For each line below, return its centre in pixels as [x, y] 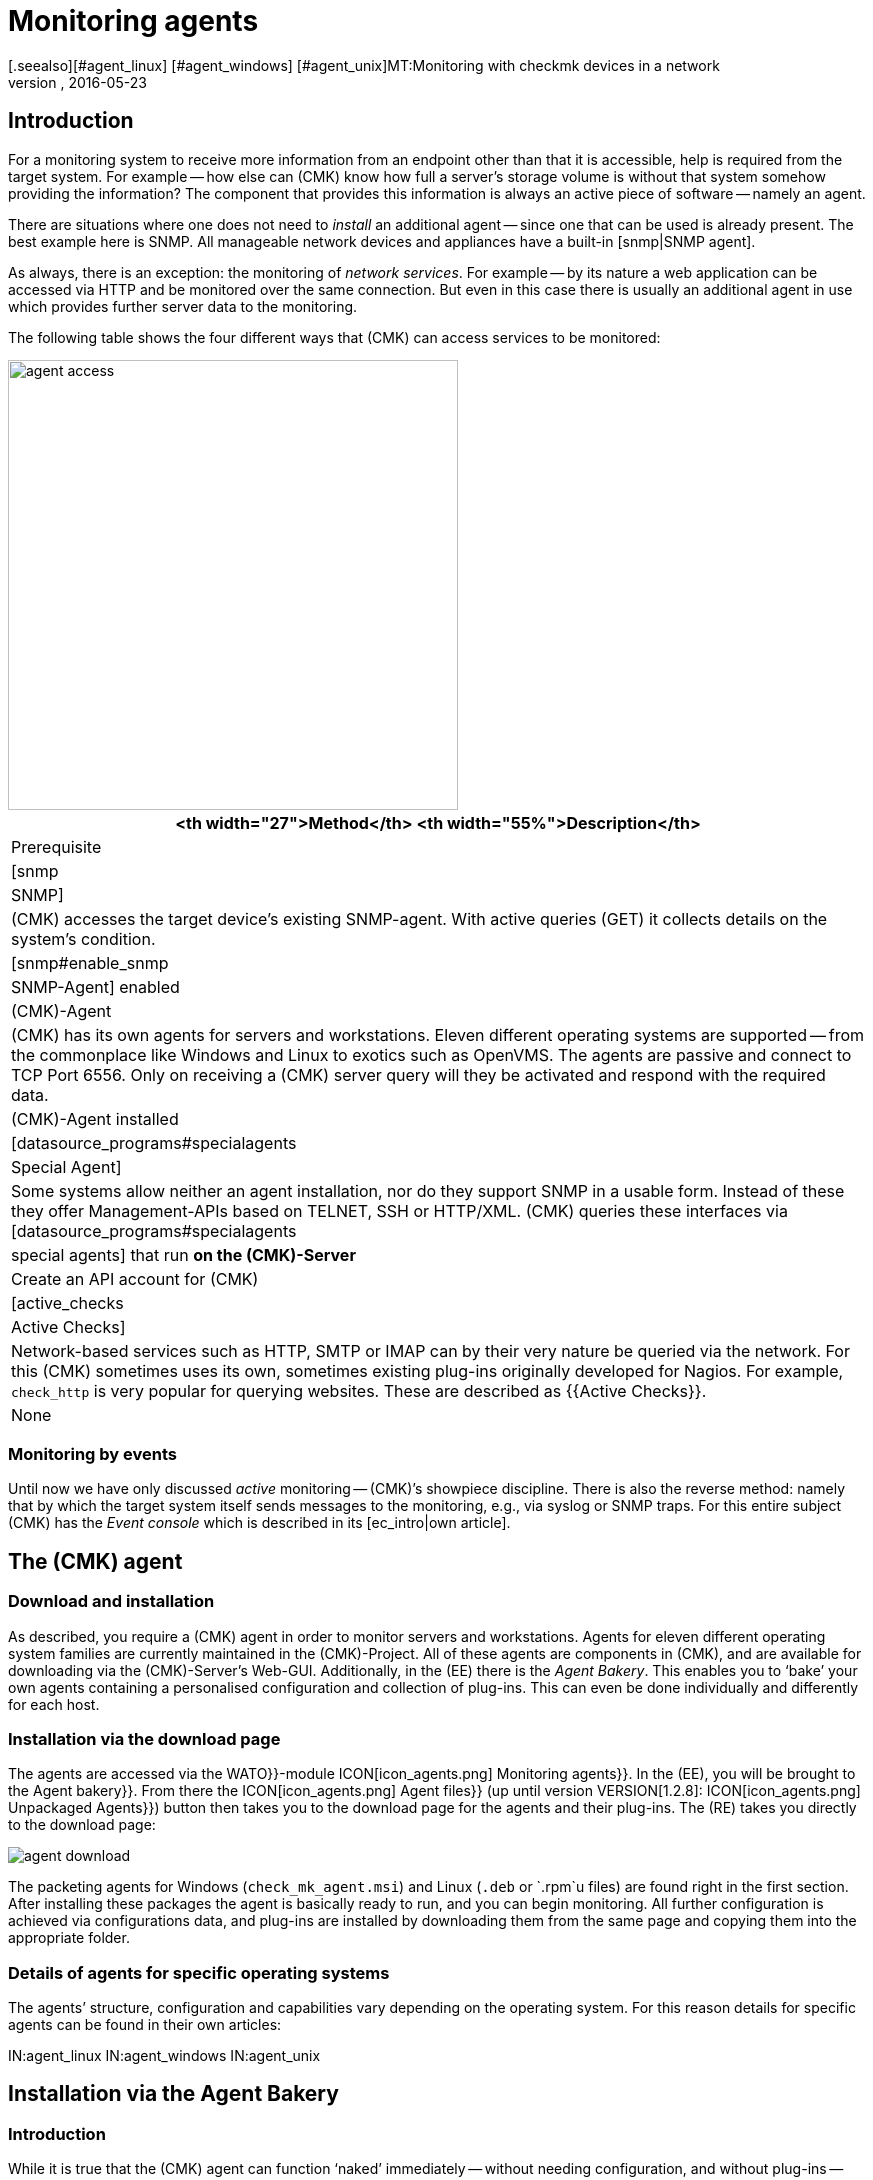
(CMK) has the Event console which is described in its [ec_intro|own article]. [259, 1523]
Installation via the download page [144, 1738]
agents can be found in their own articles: [145, 2025]
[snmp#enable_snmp [90, 962]
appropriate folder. [69, 1938]
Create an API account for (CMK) [135, 1278]
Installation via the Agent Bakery [173, 2094]
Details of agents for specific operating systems [199, 1972]
